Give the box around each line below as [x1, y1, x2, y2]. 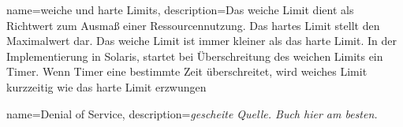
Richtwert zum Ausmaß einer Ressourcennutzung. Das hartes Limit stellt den [6, 17, 380, 33]
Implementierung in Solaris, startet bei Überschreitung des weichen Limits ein [6, 47, 383, 64]
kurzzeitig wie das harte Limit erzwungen [6, 78, 207, 95]
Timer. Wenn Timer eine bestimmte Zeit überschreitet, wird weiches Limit [6, 63, 368, 80]
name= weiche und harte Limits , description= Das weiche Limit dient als [6, 2, 354, 17]
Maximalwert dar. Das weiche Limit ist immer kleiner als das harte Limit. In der [6, 32, 397, 49]
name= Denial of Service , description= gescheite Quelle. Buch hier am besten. [6, 105, 378, 121]
